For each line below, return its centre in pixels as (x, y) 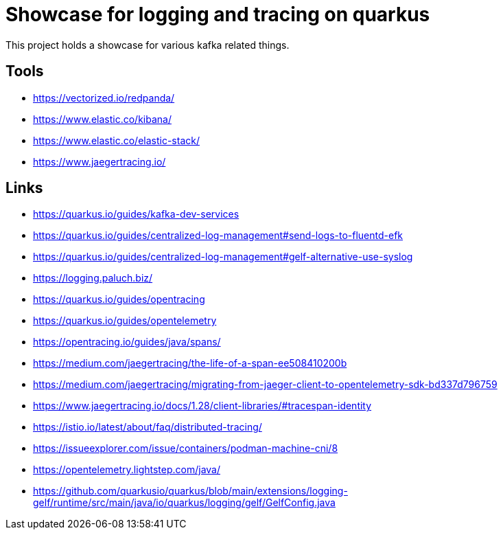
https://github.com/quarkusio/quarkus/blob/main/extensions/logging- (190, 491)
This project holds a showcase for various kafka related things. (148, 45)
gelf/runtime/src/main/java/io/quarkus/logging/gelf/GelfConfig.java (184, 503)
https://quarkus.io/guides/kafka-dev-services (136, 214)
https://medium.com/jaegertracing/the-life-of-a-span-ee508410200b (190, 363)
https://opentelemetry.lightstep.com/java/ (127, 470)
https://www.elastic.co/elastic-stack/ (116, 140)
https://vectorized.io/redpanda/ (104, 98)
